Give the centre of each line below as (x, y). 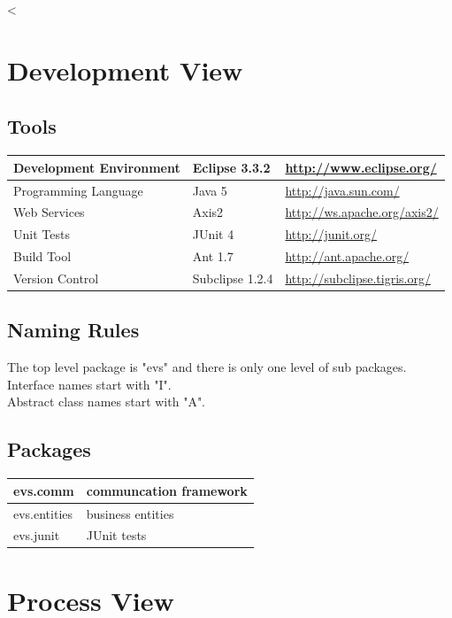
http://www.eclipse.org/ (361, 167)
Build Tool (42, 256)
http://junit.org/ (331, 234)
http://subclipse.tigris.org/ (358, 278)
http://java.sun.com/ (342, 190)
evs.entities (43, 513)
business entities (130, 513)
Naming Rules (73, 330)
